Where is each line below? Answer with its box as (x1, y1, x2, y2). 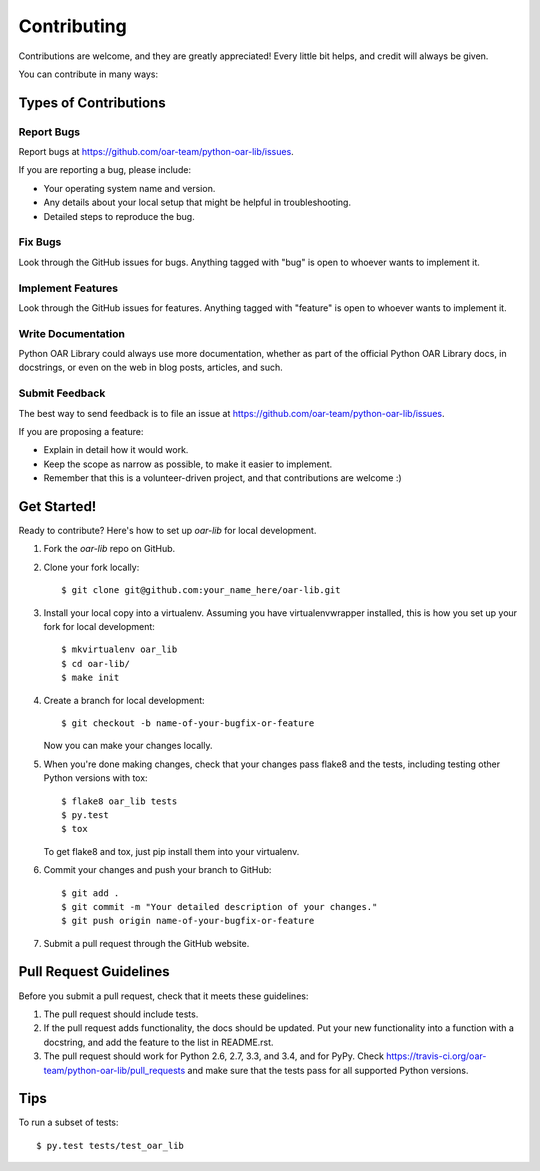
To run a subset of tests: (18, 1116, 119, 1129)
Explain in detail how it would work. (43, 444, 189, 456)
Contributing (18, 15, 127, 37)
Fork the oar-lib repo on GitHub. (43, 543, 176, 555)
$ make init (61, 672, 120, 684)
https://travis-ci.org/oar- (386, 1050, 487, 1062)
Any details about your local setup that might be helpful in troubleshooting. (43, 196, 352, 209)
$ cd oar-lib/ (61, 658, 130, 669)
